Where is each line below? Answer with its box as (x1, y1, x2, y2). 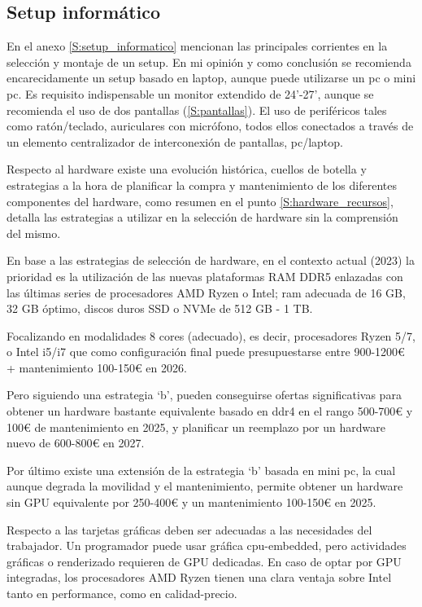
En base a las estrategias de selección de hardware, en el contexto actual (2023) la (7, 252, 415, 269)
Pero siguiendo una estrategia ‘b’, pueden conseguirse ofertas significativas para (7, 386, 402, 403)
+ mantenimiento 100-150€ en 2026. (7, 358, 187, 376)
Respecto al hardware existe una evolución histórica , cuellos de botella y (7, 161, 367, 178)
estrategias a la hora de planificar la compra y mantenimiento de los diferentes (7, 176, 397, 193)
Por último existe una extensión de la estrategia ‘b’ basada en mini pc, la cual (7, 461, 396, 478)
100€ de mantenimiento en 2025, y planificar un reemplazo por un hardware (7, 418, 385, 435)
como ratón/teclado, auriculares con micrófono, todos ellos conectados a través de (7, 117, 414, 134)
